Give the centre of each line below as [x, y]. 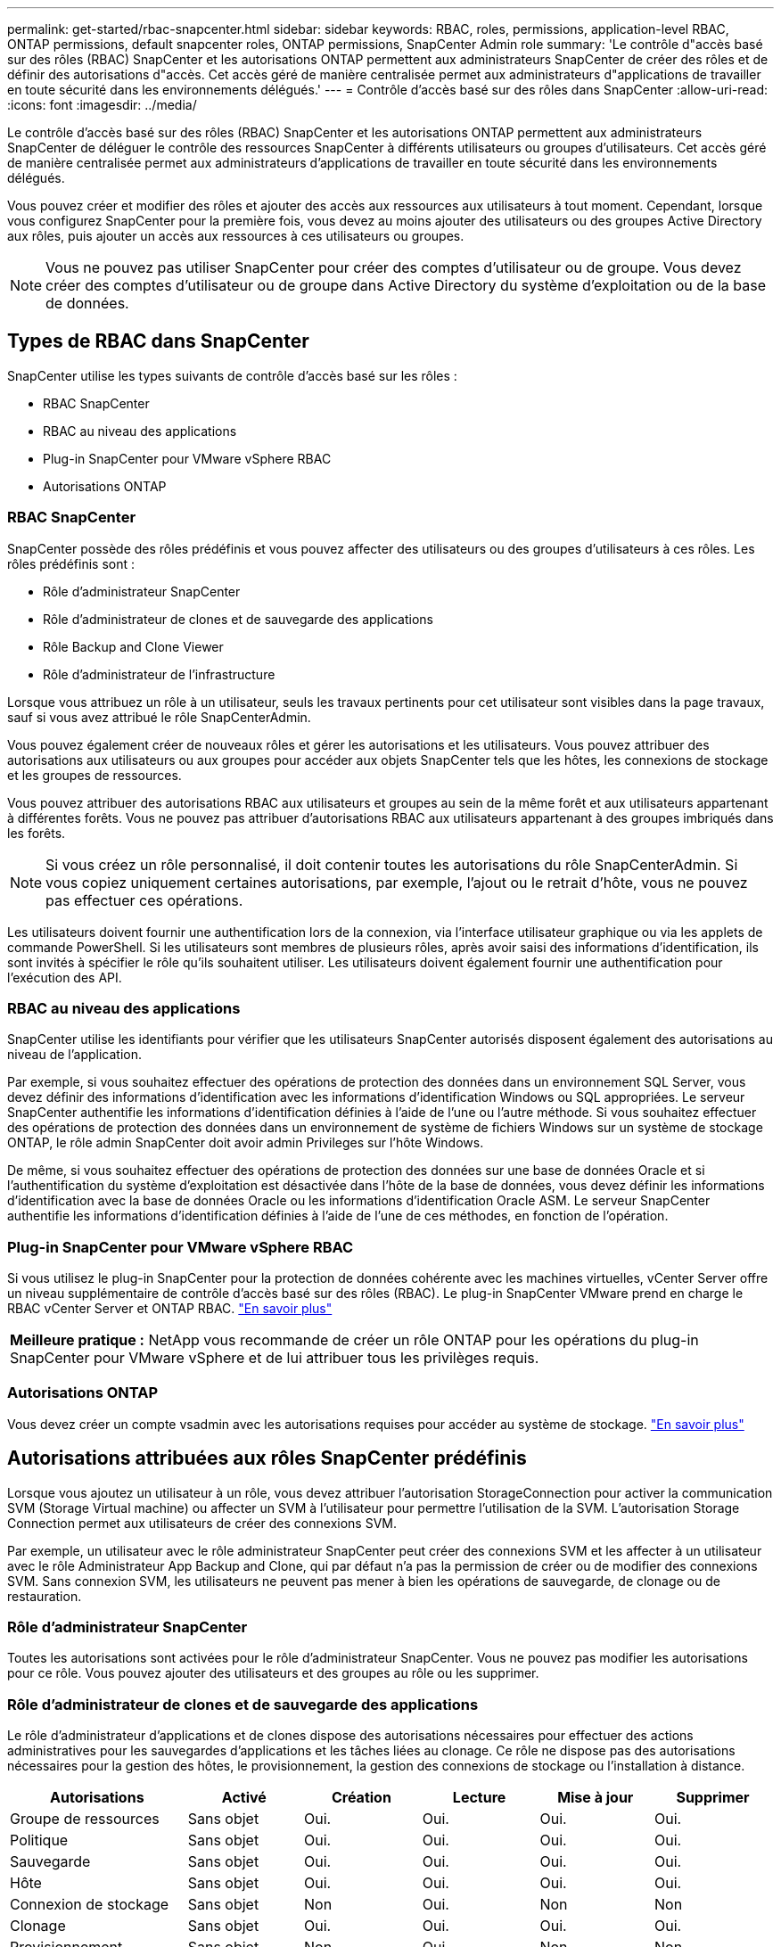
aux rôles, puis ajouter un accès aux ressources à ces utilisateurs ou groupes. [236, 236]
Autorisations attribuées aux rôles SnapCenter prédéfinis [267, 1458]
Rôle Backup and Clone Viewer [133, 646]
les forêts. [37, 833]
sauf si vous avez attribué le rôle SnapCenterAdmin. [159, 717]
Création [361, 1798]
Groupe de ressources [85, 1819]
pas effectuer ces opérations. [144, 900]
